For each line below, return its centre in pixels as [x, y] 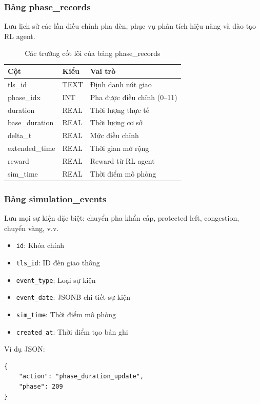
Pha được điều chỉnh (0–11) [134, 97]
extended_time [32, 148]
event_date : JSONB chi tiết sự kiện [73, 297]
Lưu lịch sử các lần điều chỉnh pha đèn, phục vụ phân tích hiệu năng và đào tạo [130, 26]
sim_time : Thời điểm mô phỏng [66, 314]
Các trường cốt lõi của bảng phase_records [93, 53]
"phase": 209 [41, 386]
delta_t [20, 135]
